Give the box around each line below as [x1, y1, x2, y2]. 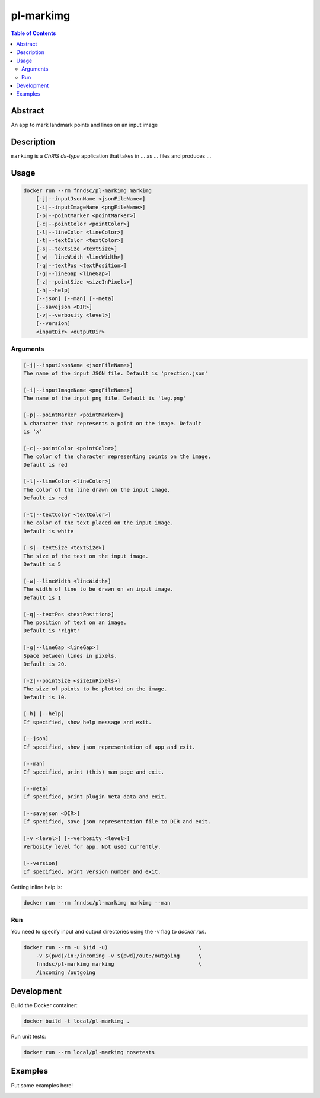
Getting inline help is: [11, 883, 62, 890]
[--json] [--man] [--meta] [36, 295, 115, 302]
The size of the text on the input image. [23, 552, 149, 559]
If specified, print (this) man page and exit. [23, 769, 164, 775]
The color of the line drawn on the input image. [23, 486, 171, 493]
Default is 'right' [23, 628, 80, 634]
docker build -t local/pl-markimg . [23, 1018, 130, 1024]
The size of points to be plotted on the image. [23, 686, 168, 692]
